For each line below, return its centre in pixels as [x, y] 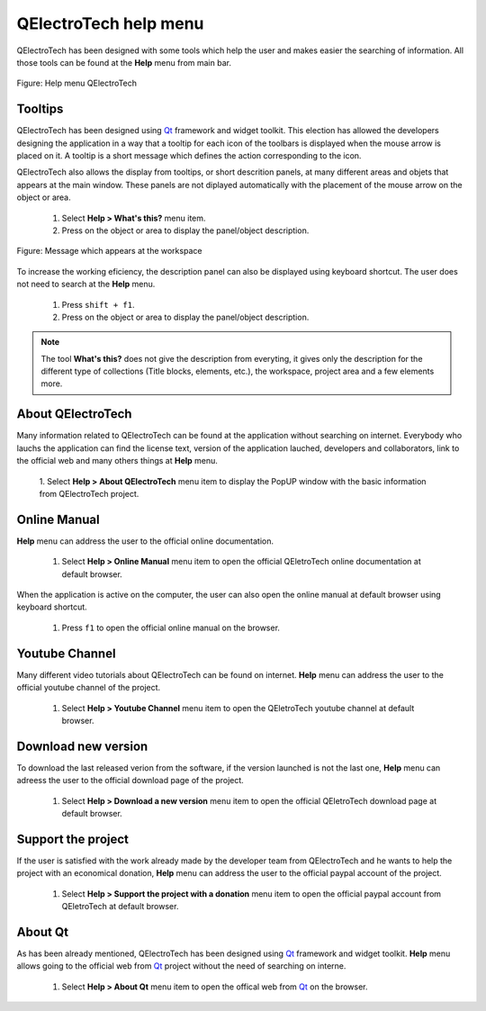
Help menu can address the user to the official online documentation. [145, 541]
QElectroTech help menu [110, 23]
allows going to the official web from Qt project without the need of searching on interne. [181, 966]
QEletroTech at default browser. [120, 907]
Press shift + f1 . [98, 304]
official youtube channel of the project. [89, 688]
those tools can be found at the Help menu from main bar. [124, 62]
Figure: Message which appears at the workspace [109, 251]
